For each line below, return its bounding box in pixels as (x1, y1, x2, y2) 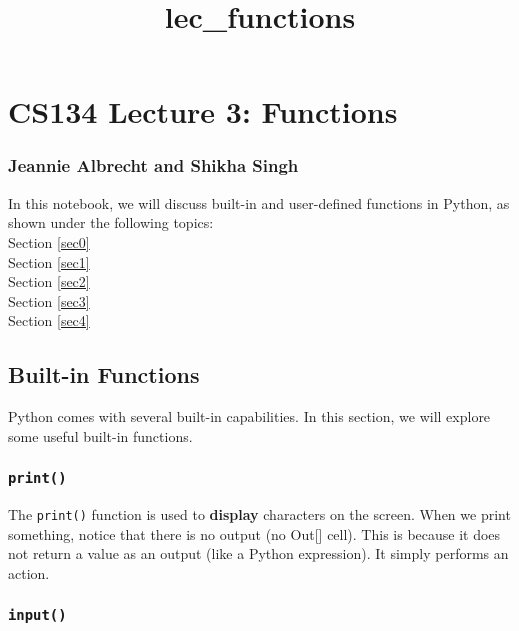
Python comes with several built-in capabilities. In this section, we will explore (8, 406, 491, 427)
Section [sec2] (8, 271, 90, 292)
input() (8, 607, 67, 624)
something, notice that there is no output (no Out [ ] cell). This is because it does (8, 523, 501, 544)
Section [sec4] (8, 310, 90, 331)
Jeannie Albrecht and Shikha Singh (8, 153, 299, 178)
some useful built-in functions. (8, 425, 193, 446)
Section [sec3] (8, 290, 90, 311)
